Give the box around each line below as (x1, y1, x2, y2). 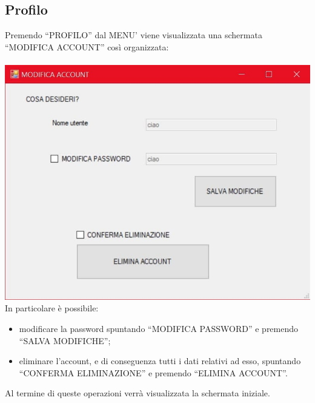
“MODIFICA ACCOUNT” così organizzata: (5, 40, 169, 53)
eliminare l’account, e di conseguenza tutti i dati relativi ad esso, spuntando (19, 354, 301, 367)
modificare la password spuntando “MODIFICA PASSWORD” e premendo (19, 322, 299, 334)
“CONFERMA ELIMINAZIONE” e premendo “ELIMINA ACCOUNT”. (19, 366, 288, 379)
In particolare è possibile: (5, 302, 99, 314)
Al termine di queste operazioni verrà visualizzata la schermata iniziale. (5, 387, 270, 399)
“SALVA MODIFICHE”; (19, 334, 111, 347)
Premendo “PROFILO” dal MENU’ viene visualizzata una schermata (5, 29, 262, 41)
